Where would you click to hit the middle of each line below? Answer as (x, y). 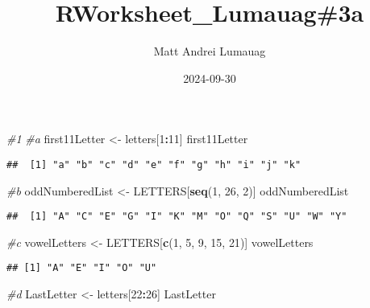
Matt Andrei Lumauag (210, 51)
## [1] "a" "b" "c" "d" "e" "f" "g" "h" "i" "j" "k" (154, 164)
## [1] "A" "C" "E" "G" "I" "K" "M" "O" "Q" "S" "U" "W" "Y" (177, 217)
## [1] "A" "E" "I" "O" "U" (82, 268)
